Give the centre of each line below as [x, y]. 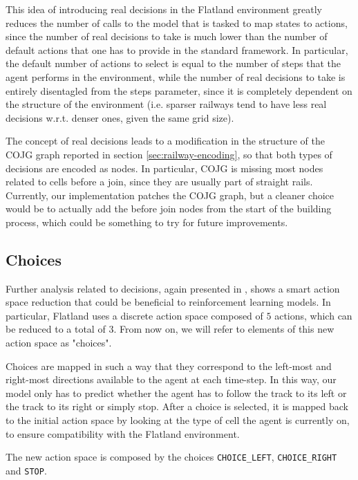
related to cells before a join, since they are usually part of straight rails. [159, 182]
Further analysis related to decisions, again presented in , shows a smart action [173, 288]
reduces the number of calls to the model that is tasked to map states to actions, [177, 22]
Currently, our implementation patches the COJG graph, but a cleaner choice [170, 195]
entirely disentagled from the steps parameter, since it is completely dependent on [179, 90]
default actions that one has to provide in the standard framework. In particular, [177, 49]
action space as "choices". [59, 343]
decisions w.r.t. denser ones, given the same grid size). [120, 117]
